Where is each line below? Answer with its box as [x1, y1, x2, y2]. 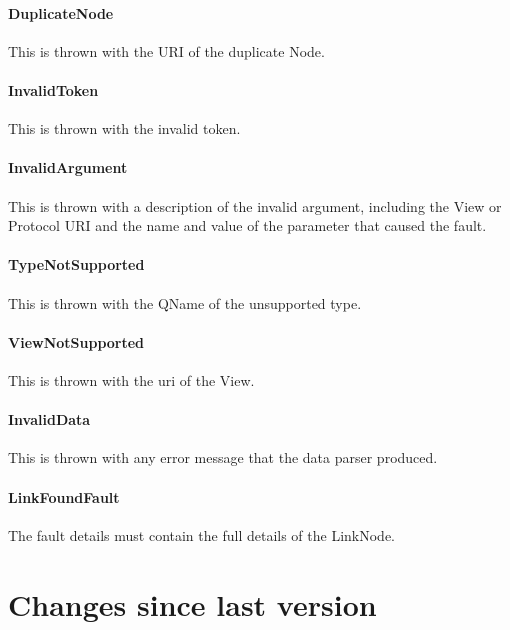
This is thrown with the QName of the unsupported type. [8, 292, 362, 313]
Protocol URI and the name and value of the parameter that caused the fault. [8, 215, 487, 236]
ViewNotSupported [8, 331, 145, 352]
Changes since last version [8, 583, 377, 624]
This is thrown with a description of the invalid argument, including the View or [8, 195, 502, 216]
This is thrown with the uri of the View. [8, 369, 255, 390]
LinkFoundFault [8, 486, 120, 507]
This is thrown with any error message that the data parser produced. [8, 447, 438, 468]
